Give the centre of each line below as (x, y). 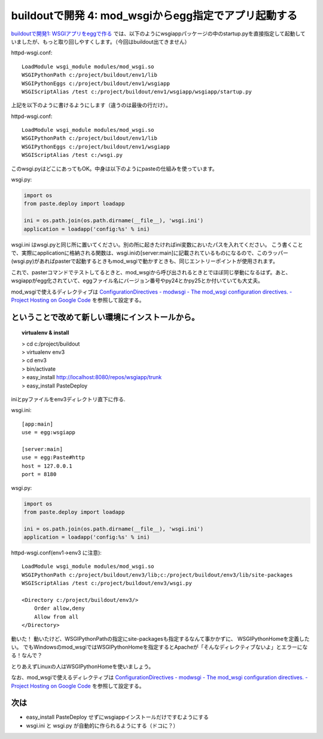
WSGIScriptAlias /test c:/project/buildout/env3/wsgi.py (107, 583)
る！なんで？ (27, 655)
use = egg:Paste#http (53, 458)
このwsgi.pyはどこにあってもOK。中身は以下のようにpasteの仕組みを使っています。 (114, 168)
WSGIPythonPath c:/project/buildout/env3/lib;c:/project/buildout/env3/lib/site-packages (157, 575)
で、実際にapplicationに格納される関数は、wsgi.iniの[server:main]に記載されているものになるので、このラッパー (150, 253)
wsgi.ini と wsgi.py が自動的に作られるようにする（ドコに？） (102, 725)
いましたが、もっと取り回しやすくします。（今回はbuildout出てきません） (100, 41)
